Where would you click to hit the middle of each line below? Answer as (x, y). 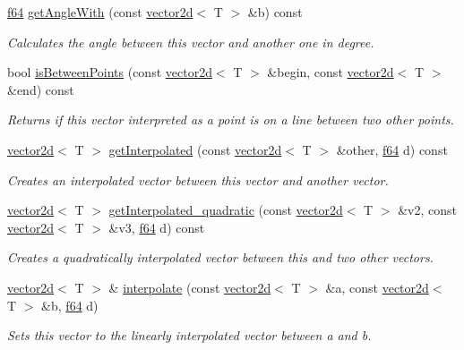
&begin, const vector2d (331, 72)
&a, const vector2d (377, 287)
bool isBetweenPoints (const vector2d (110, 72)
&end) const (41, 89)
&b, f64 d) (70, 305)
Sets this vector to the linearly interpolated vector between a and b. (189, 335)
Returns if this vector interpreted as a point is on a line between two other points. (231, 120)
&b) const (275, 12)
